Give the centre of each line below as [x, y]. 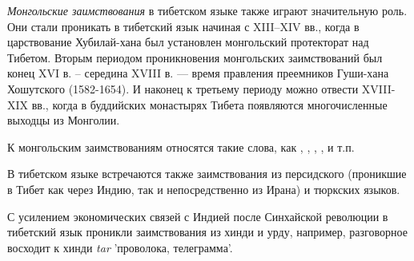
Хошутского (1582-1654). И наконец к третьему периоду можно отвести [183, 88]
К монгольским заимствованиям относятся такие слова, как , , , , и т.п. [181, 146]
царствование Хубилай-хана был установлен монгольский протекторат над [188, 42]
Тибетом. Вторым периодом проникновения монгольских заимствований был [195, 57]
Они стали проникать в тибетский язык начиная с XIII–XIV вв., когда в [183, 26]
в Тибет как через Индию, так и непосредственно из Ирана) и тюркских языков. [204, 189]
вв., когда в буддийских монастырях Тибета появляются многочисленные [209, 104]
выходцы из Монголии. [64, 120]
